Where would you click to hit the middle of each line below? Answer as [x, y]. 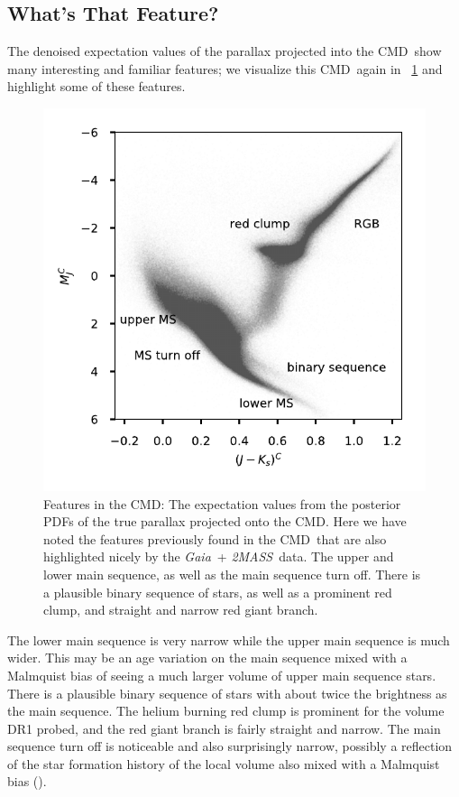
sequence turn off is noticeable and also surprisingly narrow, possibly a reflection [230, 746]
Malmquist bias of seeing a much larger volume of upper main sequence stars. [222, 675]
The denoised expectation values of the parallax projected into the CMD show [225, 51]
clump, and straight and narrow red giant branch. [181, 610]
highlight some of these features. [96, 86]
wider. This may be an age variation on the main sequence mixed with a [207, 658]
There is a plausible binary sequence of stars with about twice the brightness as [227, 693]
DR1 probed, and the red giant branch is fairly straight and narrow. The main [224, 728]
